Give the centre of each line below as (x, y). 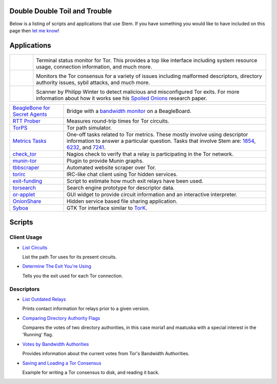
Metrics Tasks (29, 141)
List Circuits (35, 247)
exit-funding (27, 181)
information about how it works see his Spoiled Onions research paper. (122, 98)
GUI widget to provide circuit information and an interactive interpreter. (152, 194)
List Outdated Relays (44, 299)
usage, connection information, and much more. (94, 67)
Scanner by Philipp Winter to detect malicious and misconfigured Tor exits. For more (138, 91)
